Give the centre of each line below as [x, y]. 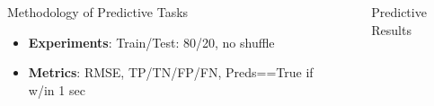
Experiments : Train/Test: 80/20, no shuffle [151, 42]
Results [391, 29]
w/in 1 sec [57, 89]
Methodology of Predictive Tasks [98, 12]
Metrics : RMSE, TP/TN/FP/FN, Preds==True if [171, 72]
